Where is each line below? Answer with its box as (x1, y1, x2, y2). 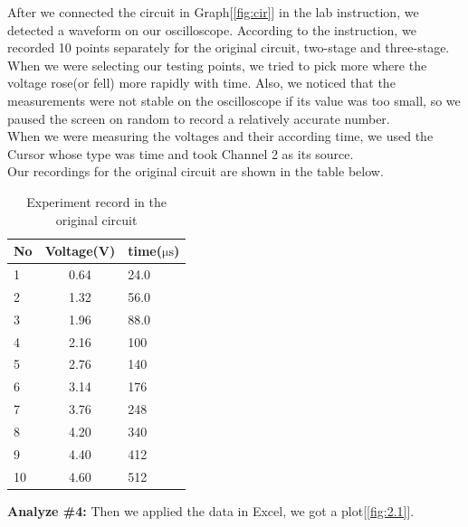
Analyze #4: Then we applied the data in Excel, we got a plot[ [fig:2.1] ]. (7, 501, 415, 520)
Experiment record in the (26, 192, 167, 211)
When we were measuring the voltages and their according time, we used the (7, 127, 434, 146)
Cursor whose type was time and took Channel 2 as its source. (7, 144, 354, 163)
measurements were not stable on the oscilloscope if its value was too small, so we (7, 90, 461, 109)
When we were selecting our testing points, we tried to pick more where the (7, 55, 427, 74)
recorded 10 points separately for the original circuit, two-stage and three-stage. (7, 38, 450, 57)
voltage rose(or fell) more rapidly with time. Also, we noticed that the (7, 73, 396, 92)
